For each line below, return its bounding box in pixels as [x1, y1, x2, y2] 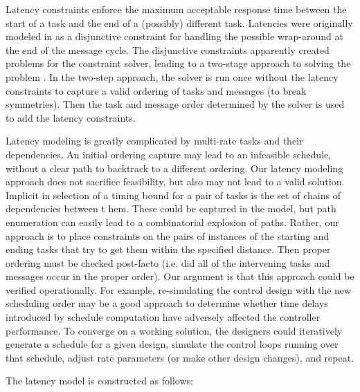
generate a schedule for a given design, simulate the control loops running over [6, 337, 339, 351]
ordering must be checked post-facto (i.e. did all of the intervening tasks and [6, 255, 330, 270]
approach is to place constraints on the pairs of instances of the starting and [6, 228, 330, 243]
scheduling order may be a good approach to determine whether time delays [6, 296, 328, 310]
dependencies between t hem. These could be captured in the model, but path [6, 201, 336, 216]
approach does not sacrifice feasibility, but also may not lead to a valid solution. [6, 174, 345, 189]
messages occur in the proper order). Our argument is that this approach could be [6, 269, 354, 283]
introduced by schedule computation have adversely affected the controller [6, 310, 321, 324]
